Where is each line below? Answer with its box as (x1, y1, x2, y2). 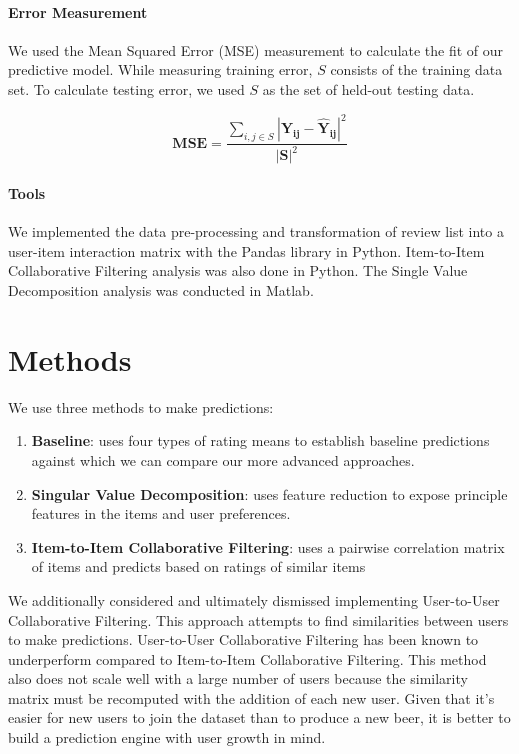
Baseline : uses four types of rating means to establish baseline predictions (31, 430, 490, 451)
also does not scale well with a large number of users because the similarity (8, 668, 468, 689)
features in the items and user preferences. (31, 503, 291, 524)
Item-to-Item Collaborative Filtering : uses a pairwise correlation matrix (31, 536, 505, 557)
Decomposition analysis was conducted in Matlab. (8, 280, 314, 301)
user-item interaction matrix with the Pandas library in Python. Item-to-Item (8, 240, 485, 261)
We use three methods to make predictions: (8, 396, 274, 417)
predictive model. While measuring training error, (8, 59, 313, 80)
